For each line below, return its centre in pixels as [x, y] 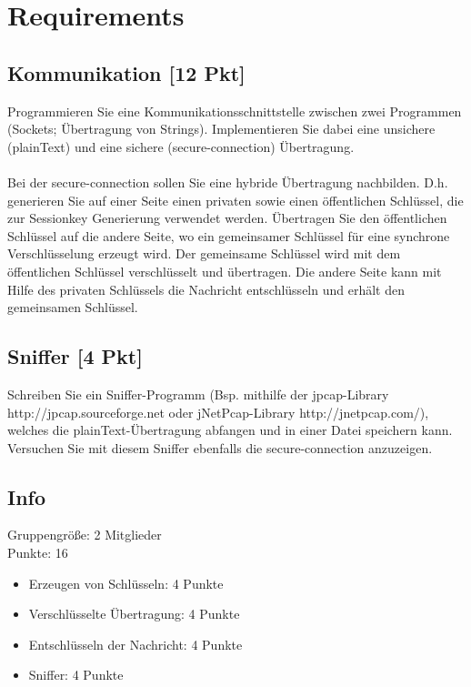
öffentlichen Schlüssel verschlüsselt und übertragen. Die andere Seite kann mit [225, 271]
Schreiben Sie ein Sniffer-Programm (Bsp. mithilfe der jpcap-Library [198, 394]
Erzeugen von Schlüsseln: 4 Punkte [126, 583]
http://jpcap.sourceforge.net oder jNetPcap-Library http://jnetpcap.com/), [218, 412]
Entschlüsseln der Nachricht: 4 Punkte [135, 644]
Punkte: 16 [38, 553]
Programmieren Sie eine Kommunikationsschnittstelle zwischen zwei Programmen [235, 111]
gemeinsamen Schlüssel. [73, 307]
